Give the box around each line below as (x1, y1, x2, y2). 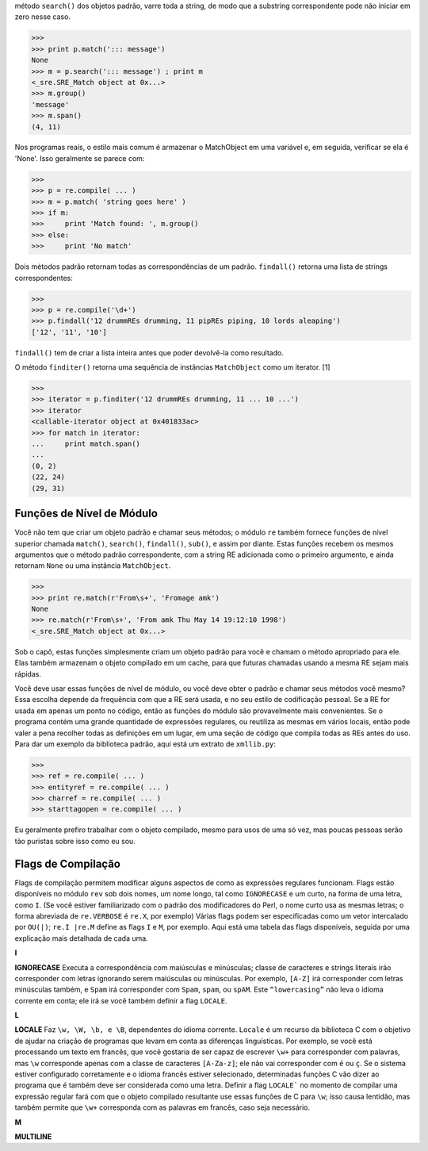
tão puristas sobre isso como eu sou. (14, 836, 136, 846)
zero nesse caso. (14, 12, 71, 21)
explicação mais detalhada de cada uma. (14, 933, 148, 943)
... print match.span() (31, 439, 140, 448)
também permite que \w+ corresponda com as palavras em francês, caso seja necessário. (14, 1103, 311, 1112)
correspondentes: (14, 273, 73, 282)
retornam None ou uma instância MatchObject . (14, 561, 171, 570)
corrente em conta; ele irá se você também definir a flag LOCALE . (14, 996, 227, 1005)
